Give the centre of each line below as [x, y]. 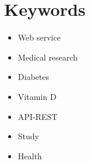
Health [30, 155]
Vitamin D [37, 96]
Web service [39, 37]
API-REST [38, 116]
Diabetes [33, 77]
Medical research [48, 57]
